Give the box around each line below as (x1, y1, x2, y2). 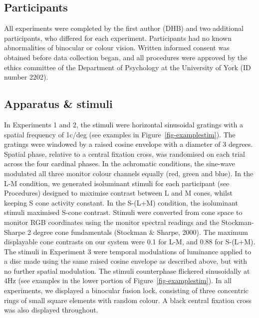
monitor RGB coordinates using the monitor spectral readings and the (4, 216, 220, 227)
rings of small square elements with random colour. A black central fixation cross (4, 295, 252, 305)
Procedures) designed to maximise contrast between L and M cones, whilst (4, 188, 233, 198)
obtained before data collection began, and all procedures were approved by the (4, 52, 248, 62)
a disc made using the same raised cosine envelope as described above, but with (4, 256, 248, 266)
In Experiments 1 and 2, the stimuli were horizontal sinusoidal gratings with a (4, 119, 244, 129)
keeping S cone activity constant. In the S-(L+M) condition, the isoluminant (4, 197, 238, 208)
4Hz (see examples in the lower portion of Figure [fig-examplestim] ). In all (4, 275, 232, 286)
